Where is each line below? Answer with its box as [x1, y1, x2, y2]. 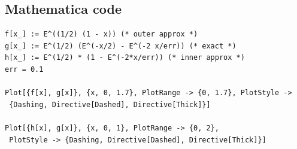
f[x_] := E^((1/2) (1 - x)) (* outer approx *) [5, 30, 198, 39]
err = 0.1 [5, 65, 44, 74]
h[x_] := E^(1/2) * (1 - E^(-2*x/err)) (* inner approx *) [5, 53, 245, 62]
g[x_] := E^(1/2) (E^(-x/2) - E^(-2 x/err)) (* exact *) [5, 41, 237, 50]
